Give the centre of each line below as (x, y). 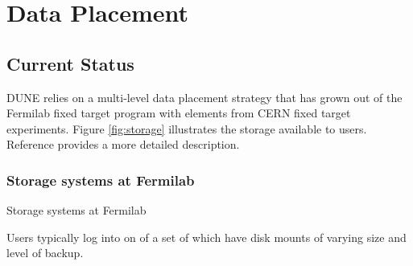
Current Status (70, 63)
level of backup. (45, 253)
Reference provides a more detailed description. (123, 144)
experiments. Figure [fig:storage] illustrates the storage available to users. (187, 128)
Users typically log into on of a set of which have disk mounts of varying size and (206, 237)
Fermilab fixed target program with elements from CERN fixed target (179, 113)
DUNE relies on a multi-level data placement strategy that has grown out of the (204, 97)
